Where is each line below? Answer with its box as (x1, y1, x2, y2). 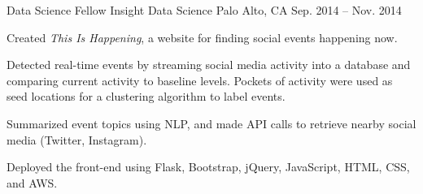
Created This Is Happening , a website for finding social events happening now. (7, 28, 398, 45)
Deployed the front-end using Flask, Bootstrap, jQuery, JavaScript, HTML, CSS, (7, 158, 410, 175)
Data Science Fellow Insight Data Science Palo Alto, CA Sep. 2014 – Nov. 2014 (7, 2, 402, 18)
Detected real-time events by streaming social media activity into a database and (7, 56, 411, 73)
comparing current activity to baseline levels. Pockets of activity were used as (7, 71, 393, 88)
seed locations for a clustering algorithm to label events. (7, 88, 286, 105)
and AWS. (7, 174, 58, 191)
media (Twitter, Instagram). (7, 131, 147, 148)
